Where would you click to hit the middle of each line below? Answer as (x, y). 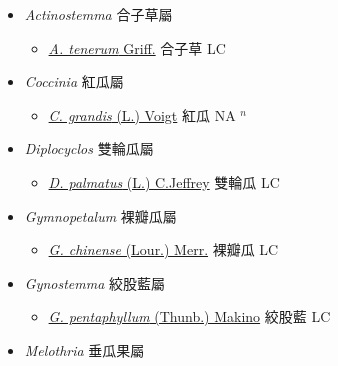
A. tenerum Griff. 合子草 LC (137, 47)
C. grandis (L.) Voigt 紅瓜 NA (142, 114)
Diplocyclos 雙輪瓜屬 (89, 148)
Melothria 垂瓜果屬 (84, 349)
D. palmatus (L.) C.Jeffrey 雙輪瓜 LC (164, 181)
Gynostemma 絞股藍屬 (95, 282)
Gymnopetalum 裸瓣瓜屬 (100, 215)
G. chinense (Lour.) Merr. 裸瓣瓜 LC (163, 249)
